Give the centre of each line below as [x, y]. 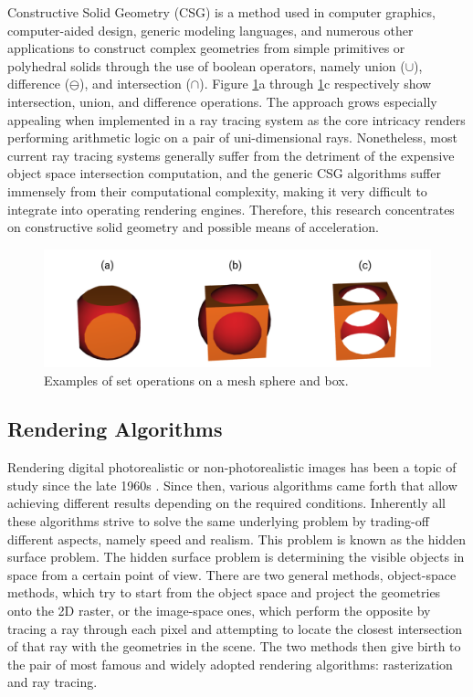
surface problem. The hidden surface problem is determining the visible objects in [236, 557]
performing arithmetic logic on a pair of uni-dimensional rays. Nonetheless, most [232, 137]
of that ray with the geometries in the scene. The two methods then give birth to [234, 646]
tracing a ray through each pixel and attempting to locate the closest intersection [235, 628]
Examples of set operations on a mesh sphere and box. [196, 380]
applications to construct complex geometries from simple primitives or [206, 48]
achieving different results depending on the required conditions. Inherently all [226, 503]
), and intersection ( [135, 84]
